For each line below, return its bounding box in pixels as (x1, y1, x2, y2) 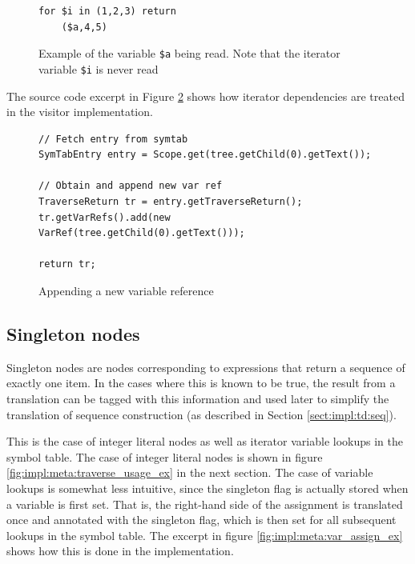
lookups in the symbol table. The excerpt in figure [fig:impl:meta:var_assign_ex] (6, 526, 403, 543)
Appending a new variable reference (38, 282, 214, 299)
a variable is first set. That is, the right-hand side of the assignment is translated (6, 495, 403, 512)
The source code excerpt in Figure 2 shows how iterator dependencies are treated (6, 87, 405, 104)
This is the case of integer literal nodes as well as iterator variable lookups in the (6, 433, 403, 450)
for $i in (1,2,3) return (38, 6, 176, 17)
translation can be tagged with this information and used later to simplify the (6, 390, 389, 407)
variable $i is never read (38, 60, 159, 77)
